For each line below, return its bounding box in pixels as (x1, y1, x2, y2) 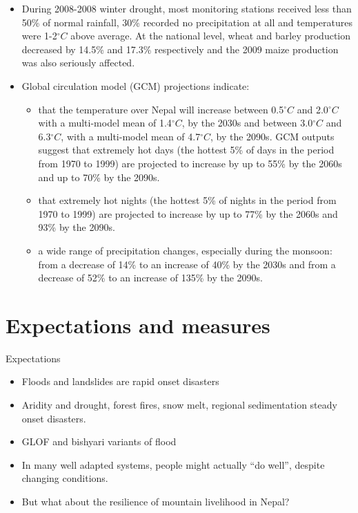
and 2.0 (297, 102, 328, 116)
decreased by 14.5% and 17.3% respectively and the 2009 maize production (21, 41, 339, 56)
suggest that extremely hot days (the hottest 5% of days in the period (38, 142, 335, 157)
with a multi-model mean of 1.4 (38, 115, 172, 130)
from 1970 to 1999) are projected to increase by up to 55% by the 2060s (38, 156, 342, 170)
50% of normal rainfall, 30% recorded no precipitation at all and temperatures (21, 15, 352, 29)
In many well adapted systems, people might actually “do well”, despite (21, 457, 325, 472)
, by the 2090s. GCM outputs (210, 129, 335, 143)
